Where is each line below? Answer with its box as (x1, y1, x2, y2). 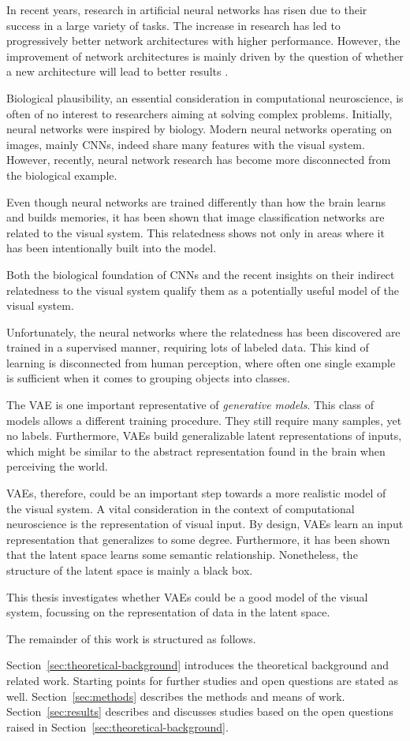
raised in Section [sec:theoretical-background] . (6, 718, 229, 735)
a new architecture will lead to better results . (6, 63, 229, 80)
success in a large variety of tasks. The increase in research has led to (6, 17, 341, 33)
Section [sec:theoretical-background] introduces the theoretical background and (6, 657, 389, 673)
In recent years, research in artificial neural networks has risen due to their (6, 2, 367, 17)
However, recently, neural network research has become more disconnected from (6, 151, 391, 168)
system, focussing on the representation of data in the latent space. (6, 604, 330, 620)
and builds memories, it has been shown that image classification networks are (6, 209, 385, 225)
